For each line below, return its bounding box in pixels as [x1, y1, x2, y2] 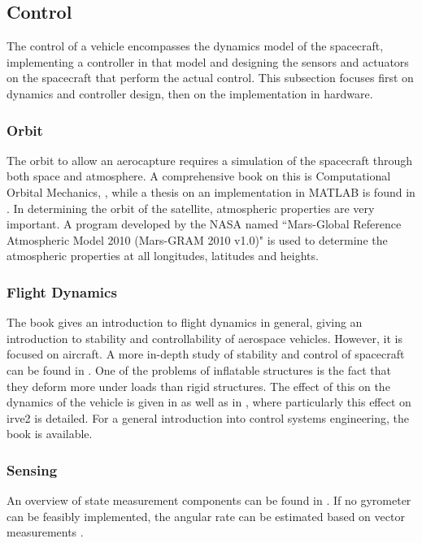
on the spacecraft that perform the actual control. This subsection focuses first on [7, 69, 414, 86]
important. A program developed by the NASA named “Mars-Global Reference [7, 215, 402, 232]
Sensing [7, 459, 58, 480]
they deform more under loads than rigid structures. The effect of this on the [7, 377, 390, 394]
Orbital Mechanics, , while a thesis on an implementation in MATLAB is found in [7, 183, 415, 200]
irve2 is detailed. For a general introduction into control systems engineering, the [7, 409, 410, 426]
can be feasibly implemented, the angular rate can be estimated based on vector [7, 507, 405, 524]
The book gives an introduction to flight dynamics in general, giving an [7, 314, 363, 331]
